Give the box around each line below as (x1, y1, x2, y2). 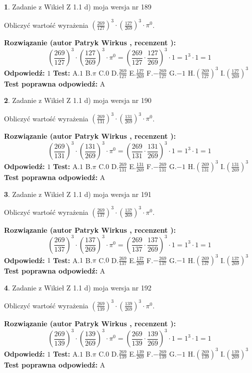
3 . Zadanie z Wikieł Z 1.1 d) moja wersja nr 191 (4, 188, 152, 199)
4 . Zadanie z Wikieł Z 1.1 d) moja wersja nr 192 (4, 282, 152, 292)
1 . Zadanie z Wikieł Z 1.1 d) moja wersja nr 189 (4, 1, 152, 11)
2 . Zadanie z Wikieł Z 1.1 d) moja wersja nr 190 (4, 95, 152, 105)
